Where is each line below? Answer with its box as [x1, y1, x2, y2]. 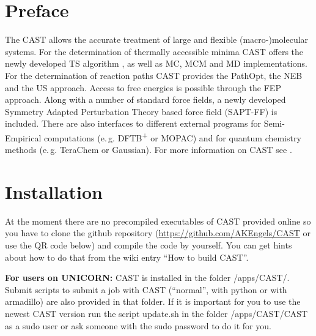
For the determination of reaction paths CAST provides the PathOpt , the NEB [5, 69, 303, 81]
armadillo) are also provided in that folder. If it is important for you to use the [5, 295, 301, 308]
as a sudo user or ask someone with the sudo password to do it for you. [5, 319, 271, 332]
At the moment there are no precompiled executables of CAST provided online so [5, 214, 311, 227]
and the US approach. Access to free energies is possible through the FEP [5, 81, 281, 94]
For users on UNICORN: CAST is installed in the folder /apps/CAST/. [5, 271, 290, 284]
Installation [5, 179, 103, 204]
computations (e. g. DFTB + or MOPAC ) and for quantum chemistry [44, 129, 301, 144]
